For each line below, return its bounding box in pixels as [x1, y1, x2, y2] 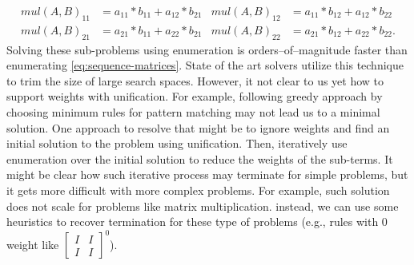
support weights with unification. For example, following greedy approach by [6, 88, 383, 105]
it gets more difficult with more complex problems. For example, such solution [6, 182, 390, 198]
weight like [6, 235, 59, 252]
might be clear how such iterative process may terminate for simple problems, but [6, 166, 408, 183]
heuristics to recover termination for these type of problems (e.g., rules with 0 [6, 213, 388, 230]
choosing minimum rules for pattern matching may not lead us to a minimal [6, 104, 380, 121]
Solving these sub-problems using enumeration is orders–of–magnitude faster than [6, 41, 408, 57]
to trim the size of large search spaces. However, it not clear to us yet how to [6, 72, 384, 89]
